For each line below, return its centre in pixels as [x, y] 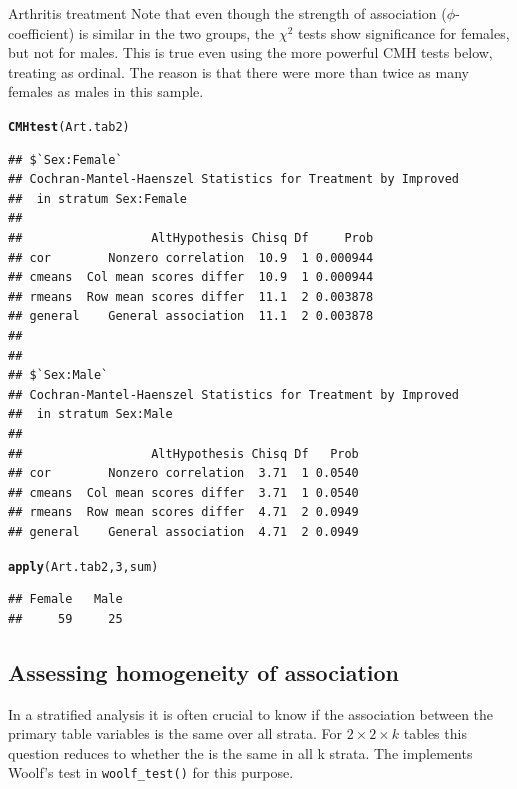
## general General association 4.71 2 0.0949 [183, 531]
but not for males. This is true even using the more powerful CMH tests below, [250, 52]
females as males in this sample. [106, 91]
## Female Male [65, 599]
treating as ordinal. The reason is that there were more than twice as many [238, 71]
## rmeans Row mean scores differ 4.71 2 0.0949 [183, 512]
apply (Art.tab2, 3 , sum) [83, 566]
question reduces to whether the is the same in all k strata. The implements [240, 752]
